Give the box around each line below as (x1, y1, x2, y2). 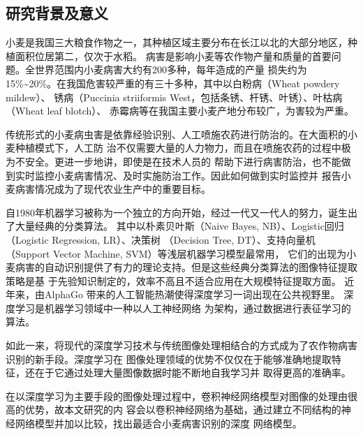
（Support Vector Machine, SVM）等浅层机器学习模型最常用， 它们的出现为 (6, 246, 347, 260)
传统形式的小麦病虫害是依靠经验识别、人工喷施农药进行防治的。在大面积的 (6, 126, 348, 141)
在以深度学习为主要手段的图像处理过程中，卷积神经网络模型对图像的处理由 (6, 388, 348, 403)
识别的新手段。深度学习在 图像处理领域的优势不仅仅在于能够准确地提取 (6, 351, 332, 366)
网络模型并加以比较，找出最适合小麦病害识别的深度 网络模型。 (15, 416, 302, 431)
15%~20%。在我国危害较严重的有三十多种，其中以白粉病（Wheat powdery (6, 75, 340, 90)
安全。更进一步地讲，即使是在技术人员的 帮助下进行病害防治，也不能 (24, 154, 341, 168)
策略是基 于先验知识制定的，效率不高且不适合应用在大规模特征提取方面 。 (6, 273, 341, 288)
